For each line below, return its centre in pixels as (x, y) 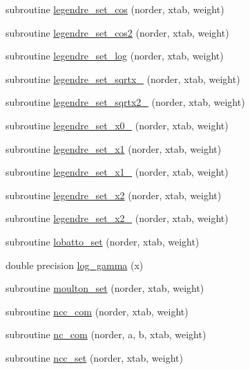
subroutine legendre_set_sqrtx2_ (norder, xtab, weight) (125, 102)
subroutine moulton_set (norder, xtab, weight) (105, 288)
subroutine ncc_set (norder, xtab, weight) (94, 357)
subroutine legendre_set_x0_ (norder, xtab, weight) (117, 125)
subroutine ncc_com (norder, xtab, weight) (97, 311)
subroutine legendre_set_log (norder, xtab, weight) (115, 56)
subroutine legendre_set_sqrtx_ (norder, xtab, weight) (123, 78)
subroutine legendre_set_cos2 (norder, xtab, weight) (117, 32)
